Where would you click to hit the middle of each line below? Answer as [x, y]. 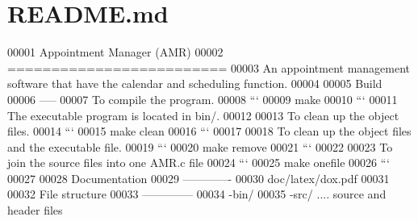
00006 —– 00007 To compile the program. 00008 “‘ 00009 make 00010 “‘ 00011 [203, 99]
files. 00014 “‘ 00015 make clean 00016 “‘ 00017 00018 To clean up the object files [209, 131]
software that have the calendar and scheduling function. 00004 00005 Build [195, 83]
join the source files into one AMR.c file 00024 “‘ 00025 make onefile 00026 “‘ [199, 163]
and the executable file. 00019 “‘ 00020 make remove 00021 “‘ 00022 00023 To [200, 146]
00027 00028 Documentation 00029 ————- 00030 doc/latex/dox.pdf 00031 [199, 178]
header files [35, 210]
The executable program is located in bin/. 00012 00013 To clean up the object [203, 115]
